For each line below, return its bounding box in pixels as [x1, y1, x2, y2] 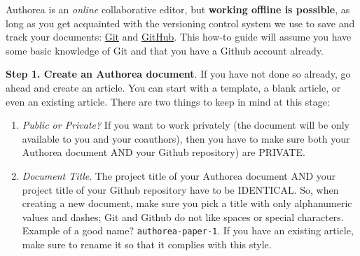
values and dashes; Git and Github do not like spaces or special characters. [22, 209, 344, 224]
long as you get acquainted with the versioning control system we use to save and [6, 15, 355, 30]
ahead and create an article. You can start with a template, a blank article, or [6, 80, 341, 94]
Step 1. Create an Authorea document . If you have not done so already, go [6, 66, 351, 81]
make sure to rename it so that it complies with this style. [22, 236, 272, 251]
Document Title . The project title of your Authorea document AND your [22, 168, 336, 183]
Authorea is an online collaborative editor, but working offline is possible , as [6, 2, 350, 16]
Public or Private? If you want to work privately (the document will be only [22, 118, 349, 132]
